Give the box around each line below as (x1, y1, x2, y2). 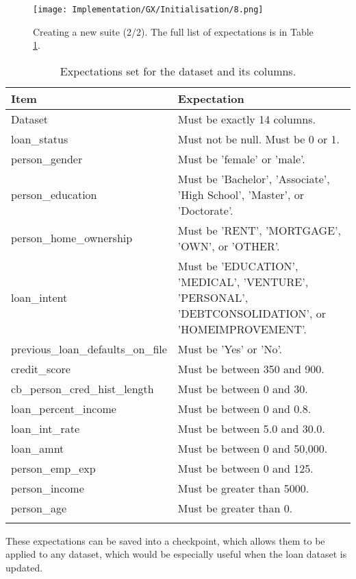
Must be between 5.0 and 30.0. (177, 420, 325, 436)
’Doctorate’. (177, 202, 233, 218)
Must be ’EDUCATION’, (177, 257, 298, 274)
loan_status (11, 130, 68, 147)
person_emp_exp (11, 460, 96, 476)
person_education (11, 186, 97, 202)
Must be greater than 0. (177, 499, 293, 516)
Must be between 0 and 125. (177, 460, 314, 476)
